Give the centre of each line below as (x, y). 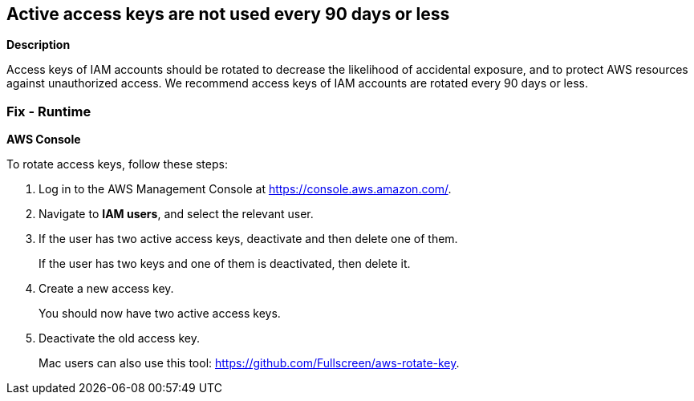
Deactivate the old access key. (119, 338)
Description (39, 45)
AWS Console (44, 140)
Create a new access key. (106, 289)
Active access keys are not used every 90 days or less (228, 14)
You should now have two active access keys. (160, 314)
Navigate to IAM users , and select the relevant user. (176, 214)
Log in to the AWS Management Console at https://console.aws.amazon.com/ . (245, 189)
